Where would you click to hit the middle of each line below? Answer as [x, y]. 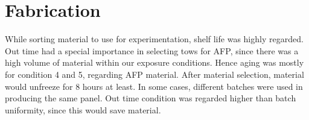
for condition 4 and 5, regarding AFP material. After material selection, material [154, 74]
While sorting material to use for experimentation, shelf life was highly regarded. [154, 39]
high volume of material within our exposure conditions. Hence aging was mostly [154, 62]
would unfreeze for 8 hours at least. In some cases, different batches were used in [154, 86]
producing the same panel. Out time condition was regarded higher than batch [151, 98]
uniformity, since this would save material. [83, 109]
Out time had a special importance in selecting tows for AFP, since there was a [152, 50]
